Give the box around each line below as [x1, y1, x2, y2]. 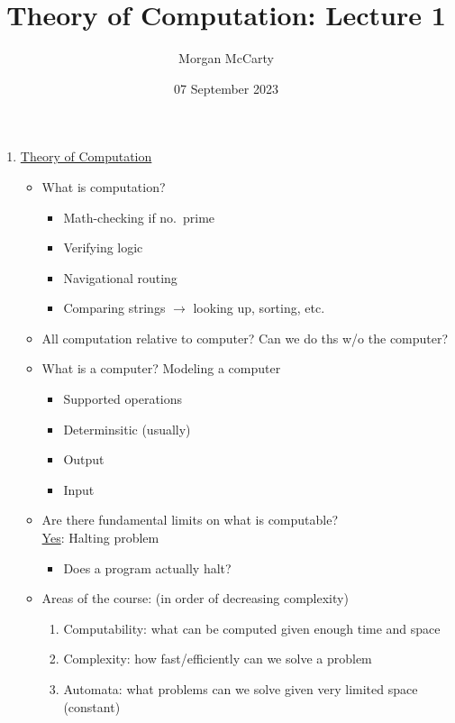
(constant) [63, 697, 121, 716]
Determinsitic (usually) [63, 419, 191, 438]
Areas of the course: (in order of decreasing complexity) [41, 589, 349, 608]
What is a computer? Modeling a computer [41, 359, 281, 378]
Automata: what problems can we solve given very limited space [63, 680, 418, 698]
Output [63, 450, 105, 469]
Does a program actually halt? [63, 558, 232, 577]
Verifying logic [63, 238, 143, 257]
